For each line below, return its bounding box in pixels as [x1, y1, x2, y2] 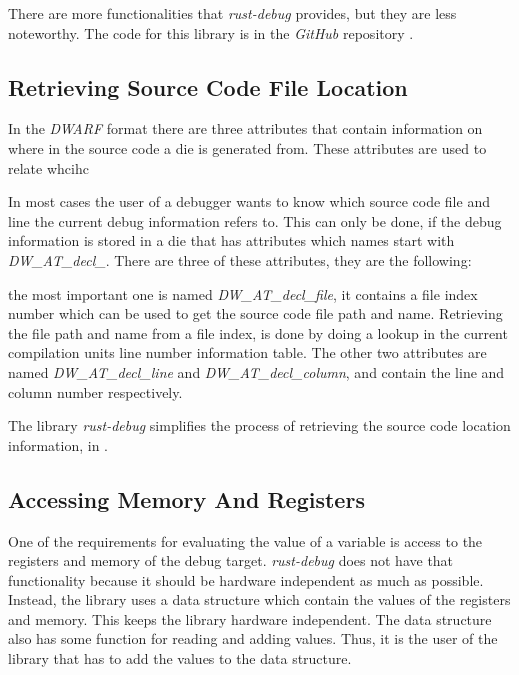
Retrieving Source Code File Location [8, 71, 408, 102]
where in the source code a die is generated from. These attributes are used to [8, 137, 487, 158]
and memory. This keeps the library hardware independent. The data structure [8, 608, 492, 629]
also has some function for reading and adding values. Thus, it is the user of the [8, 628, 498, 649]
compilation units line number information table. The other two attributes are [8, 342, 487, 363]
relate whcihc [8, 157, 89, 178]
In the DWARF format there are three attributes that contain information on [8, 118, 483, 139]
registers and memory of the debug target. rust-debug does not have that [8, 550, 454, 571]
